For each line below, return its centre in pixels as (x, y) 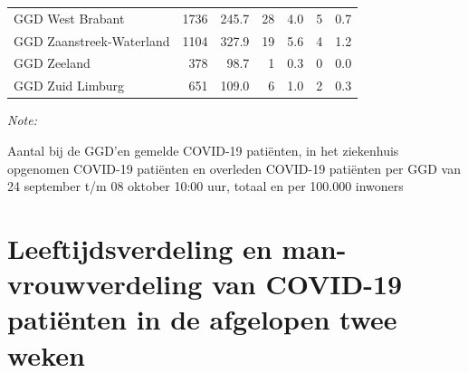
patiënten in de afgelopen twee (202, 319)
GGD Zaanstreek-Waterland (92, 40)
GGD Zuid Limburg (69, 86)
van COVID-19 (307, 284)
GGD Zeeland (52, 63)
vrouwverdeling (105, 284)
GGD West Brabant (69, 18)
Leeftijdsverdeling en (140, 248)
